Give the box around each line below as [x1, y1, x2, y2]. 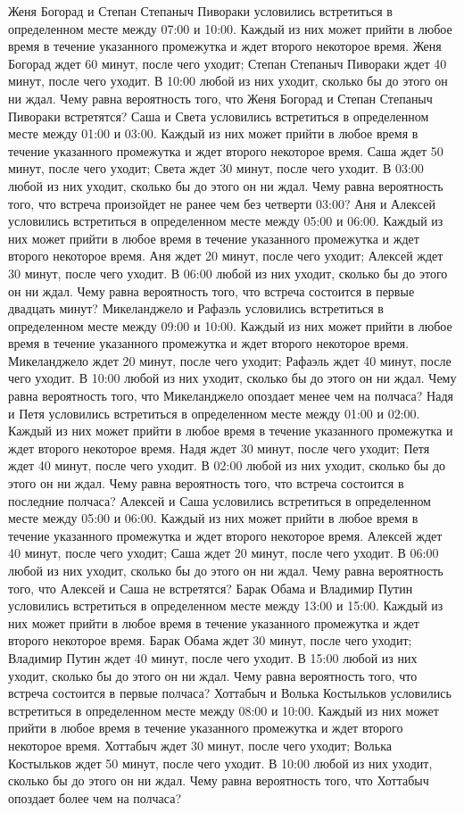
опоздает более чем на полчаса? [8, 788, 182, 807]
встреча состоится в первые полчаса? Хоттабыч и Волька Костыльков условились [8, 684, 452, 702]
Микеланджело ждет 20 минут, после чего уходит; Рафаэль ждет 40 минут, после [8, 351, 452, 369]
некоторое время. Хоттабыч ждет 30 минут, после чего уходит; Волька [8, 735, 393, 754]
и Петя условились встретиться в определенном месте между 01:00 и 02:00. [8, 403, 420, 422]
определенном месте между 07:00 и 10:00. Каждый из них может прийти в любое [8, 19, 452, 37]
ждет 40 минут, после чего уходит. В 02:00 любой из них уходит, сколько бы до [8, 456, 446, 475]
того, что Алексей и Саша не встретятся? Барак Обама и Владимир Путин [8, 578, 413, 597]
